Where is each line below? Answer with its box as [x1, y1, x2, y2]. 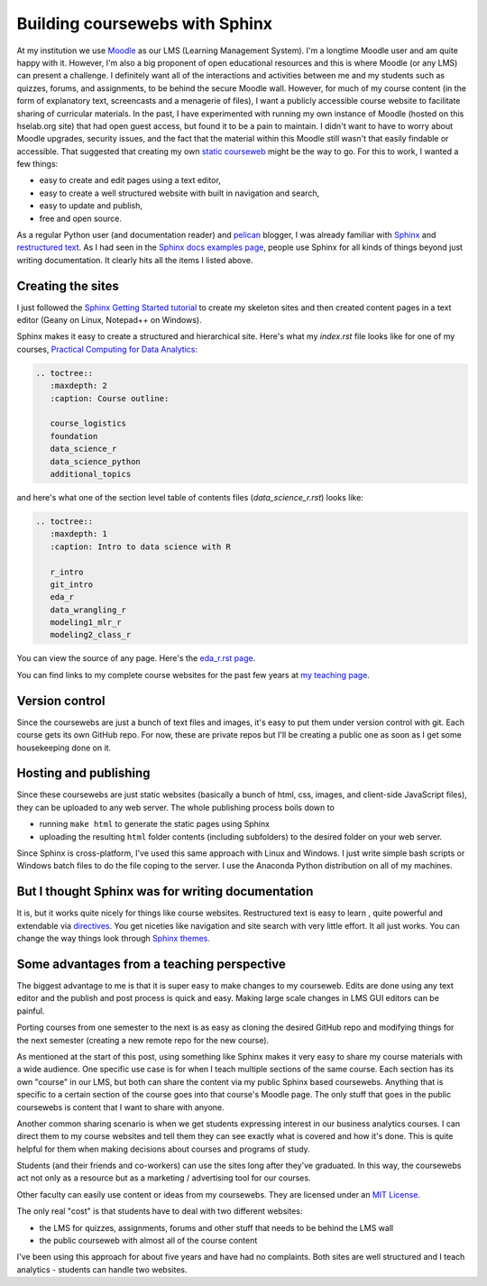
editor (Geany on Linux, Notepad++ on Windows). [16, 315, 202, 326]
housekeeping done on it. [16, 742, 112, 753]
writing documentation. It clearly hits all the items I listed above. [16, 254, 253, 265]
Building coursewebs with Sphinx [16, 14, 273, 33]
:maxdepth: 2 [50, 381, 108, 391]
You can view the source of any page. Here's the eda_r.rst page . [16, 653, 256, 664]
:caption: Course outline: [50, 393, 170, 403]
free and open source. [39, 213, 122, 224]
